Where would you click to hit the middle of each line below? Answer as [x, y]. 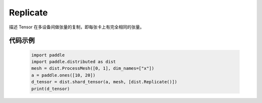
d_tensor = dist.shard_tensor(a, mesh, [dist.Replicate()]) [104, 82]
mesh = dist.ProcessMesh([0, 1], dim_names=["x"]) [93, 68]
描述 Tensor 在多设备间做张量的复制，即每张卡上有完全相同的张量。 [77, 27]
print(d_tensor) [51, 89]
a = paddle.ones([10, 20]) [63, 75]
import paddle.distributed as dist [74, 62]
